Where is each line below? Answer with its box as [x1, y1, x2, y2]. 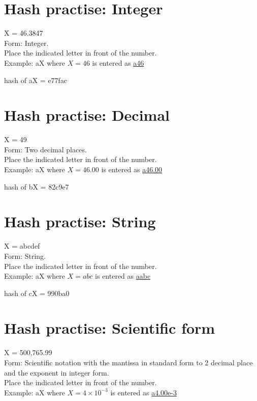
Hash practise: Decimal [4, 104, 170, 125]
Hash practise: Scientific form [4, 317, 215, 338]
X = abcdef [4, 240, 40, 251]
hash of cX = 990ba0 [4, 287, 70, 298]
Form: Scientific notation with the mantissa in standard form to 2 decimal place [4, 357, 253, 367]
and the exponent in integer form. [4, 367, 109, 378]
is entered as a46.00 [101, 164, 163, 174]
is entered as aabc [95, 271, 151, 281]
